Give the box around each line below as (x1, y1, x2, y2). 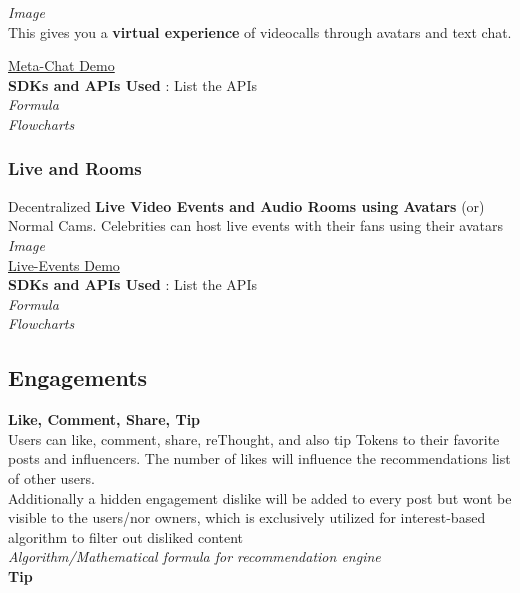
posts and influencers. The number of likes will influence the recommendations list (8, 448, 511, 469)
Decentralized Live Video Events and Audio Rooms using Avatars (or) (8, 195, 485, 216)
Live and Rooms (8, 156, 142, 181)
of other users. (8, 467, 95, 488)
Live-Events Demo (8, 254, 120, 275)
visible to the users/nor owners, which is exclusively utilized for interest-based (8, 507, 486, 528)
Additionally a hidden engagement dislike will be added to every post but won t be (8, 487, 512, 508)
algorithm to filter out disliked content (8, 526, 244, 547)
